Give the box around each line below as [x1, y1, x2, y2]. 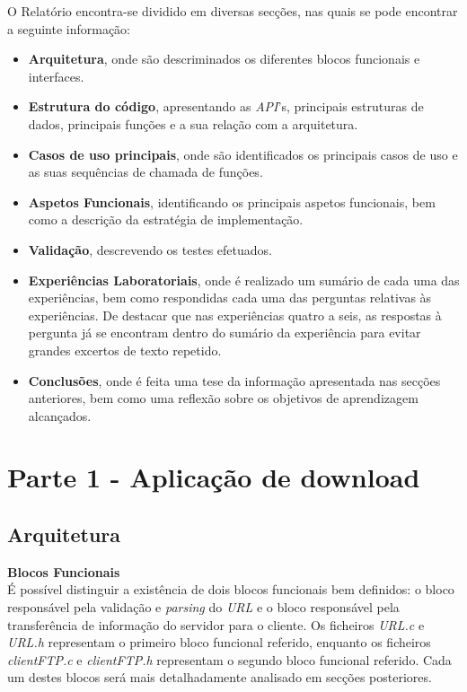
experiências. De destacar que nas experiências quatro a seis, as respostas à [28, 305, 442, 324]
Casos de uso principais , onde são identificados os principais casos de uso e [28, 145, 458, 163]
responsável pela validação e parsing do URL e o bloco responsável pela [7, 598, 400, 617]
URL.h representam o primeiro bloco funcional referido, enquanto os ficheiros [7, 633, 431, 652]
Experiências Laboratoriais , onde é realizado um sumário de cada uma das [28, 270, 460, 289]
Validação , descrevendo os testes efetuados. [28, 240, 272, 258]
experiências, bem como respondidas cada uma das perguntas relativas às [28, 288, 432, 307]
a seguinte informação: [7, 19, 131, 38]
